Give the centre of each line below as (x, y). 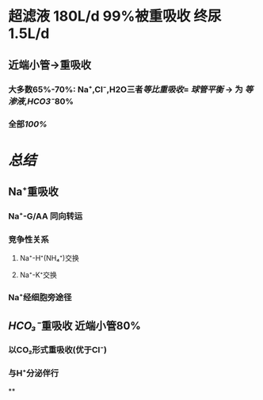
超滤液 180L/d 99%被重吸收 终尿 (115, 16)
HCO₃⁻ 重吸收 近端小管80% (74, 326)
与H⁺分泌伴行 (34, 373)
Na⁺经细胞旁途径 (40, 298)
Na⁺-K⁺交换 (38, 275)
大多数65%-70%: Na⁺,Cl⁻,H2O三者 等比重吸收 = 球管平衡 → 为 (126, 90)
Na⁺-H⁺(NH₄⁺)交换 (49, 258)
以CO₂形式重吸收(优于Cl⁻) (58, 350)
